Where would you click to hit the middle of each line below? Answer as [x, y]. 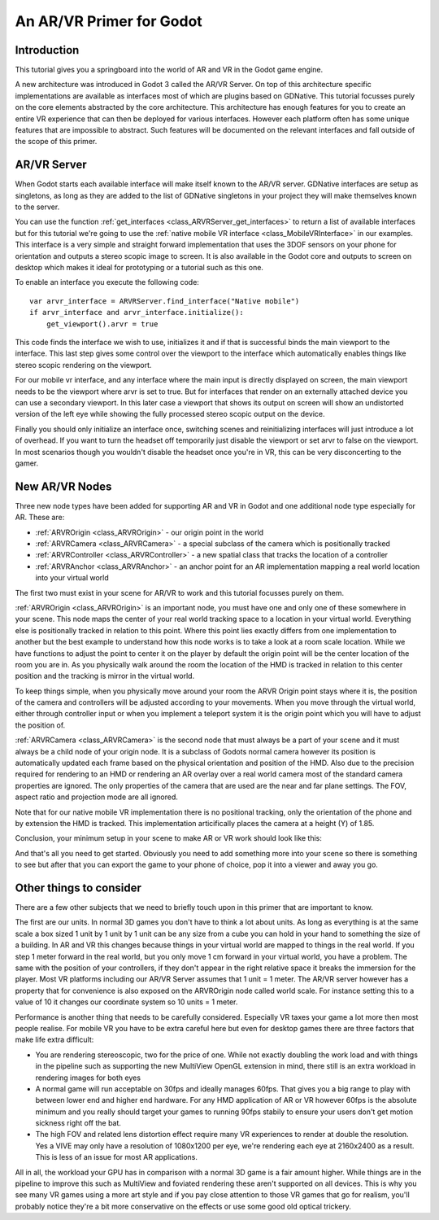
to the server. [37, 207]
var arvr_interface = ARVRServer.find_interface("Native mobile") [165, 301]
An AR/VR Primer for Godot [109, 21]
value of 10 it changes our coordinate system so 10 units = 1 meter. [126, 1002]
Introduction [47, 50]
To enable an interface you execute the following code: [107, 282]
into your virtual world [72, 578]
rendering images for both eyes [88, 1078]
